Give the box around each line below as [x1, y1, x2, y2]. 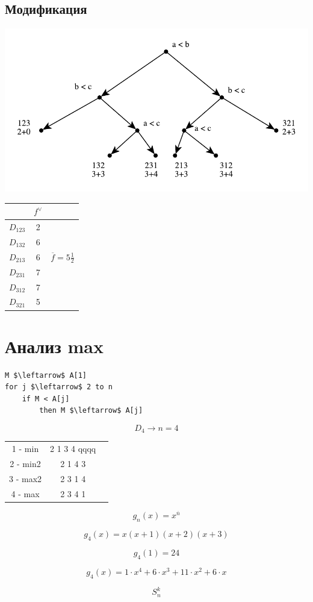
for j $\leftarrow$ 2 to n [5, 383, 113, 392]
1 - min [11, 442, 39, 455]
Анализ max [5, 333, 104, 358]
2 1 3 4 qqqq [50, 442, 96, 455]
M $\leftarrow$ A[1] [5, 371, 87, 380]
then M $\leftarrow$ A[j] [39, 406, 143, 415]
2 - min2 [10, 457, 41, 470]
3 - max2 [9, 472, 42, 484]
